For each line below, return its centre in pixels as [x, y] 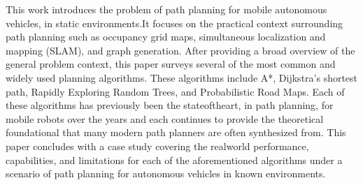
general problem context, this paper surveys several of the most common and [171, 64]
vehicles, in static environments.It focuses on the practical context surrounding [175, 23]
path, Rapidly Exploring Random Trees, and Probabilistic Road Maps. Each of [175, 91]
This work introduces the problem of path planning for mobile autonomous [166, 9]
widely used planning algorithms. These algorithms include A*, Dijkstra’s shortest [182, 77]
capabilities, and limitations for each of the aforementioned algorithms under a [174, 160]
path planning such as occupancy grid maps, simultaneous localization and [166, 37]
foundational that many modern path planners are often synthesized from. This [176, 132]
